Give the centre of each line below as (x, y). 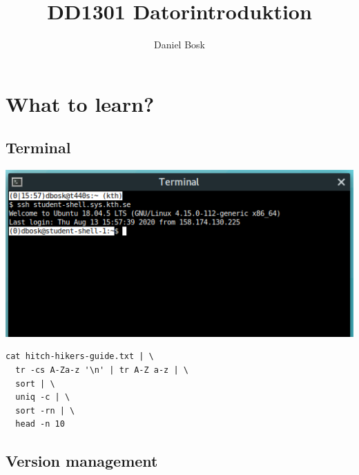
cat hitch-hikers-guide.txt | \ (80, 357)
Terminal (38, 147)
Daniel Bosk (179, 45)
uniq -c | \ (43, 397)
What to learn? (80, 103)
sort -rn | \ (45, 410)
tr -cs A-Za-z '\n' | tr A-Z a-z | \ (102, 370)
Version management (82, 461)
